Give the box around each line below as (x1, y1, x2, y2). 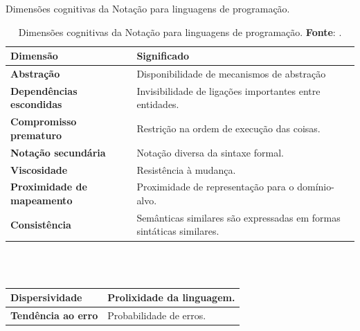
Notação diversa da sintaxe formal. (136, 145, 284, 159)
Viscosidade (10, 162, 68, 177)
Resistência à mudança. (136, 162, 236, 177)
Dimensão (10, 48, 58, 63)
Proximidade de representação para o (136, 179, 294, 194)
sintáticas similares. (136, 224, 219, 238)
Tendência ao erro (10, 308, 98, 323)
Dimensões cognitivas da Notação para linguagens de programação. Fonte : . (18, 24, 342, 39)
